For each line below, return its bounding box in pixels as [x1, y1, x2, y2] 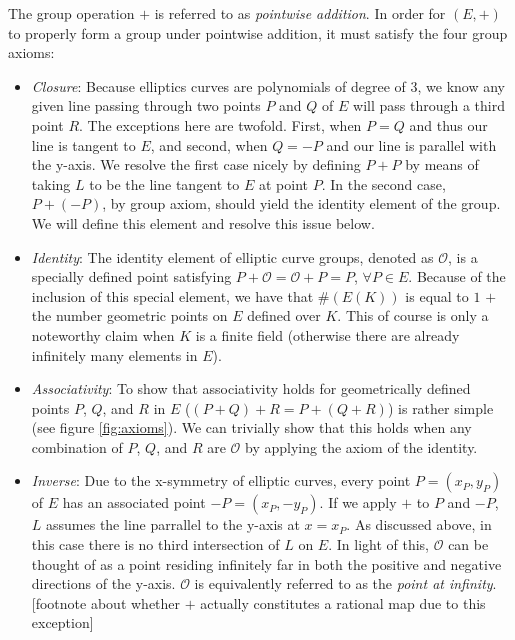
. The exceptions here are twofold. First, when [79, 114, 362, 135]
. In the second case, [321, 173, 446, 194]
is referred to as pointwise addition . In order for [154, 3, 446, 23]
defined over [247, 305, 321, 326]
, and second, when [150, 134, 268, 155]
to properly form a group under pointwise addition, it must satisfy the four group [8, 22, 508, 43]
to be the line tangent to [89, 173, 240, 194]
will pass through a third [353, 95, 505, 116]
